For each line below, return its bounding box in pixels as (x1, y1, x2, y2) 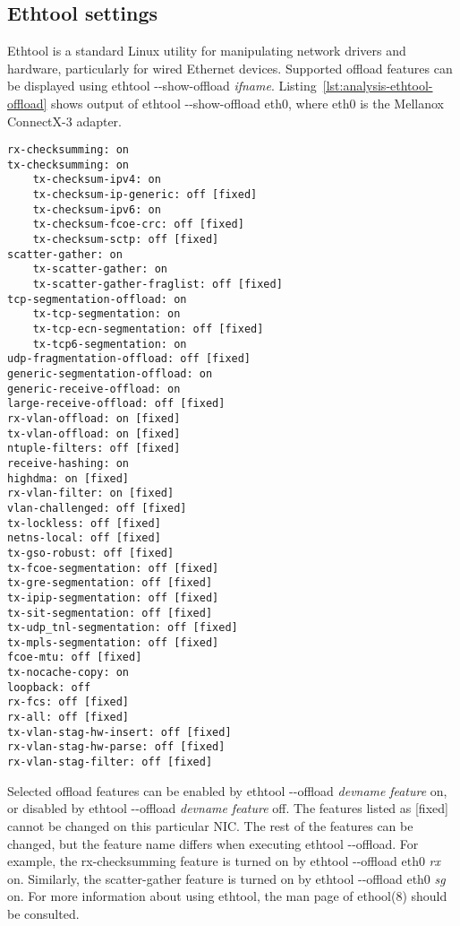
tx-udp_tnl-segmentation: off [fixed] (7, 621, 238, 635)
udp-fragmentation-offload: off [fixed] (7, 352, 251, 366)
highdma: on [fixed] (7, 472, 130, 485)
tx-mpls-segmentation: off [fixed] (7, 636, 219, 649)
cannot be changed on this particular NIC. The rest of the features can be (7, 816, 413, 835)
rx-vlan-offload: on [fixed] (7, 411, 181, 425)
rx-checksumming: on (7, 143, 130, 157)
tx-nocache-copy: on (7, 666, 130, 679)
